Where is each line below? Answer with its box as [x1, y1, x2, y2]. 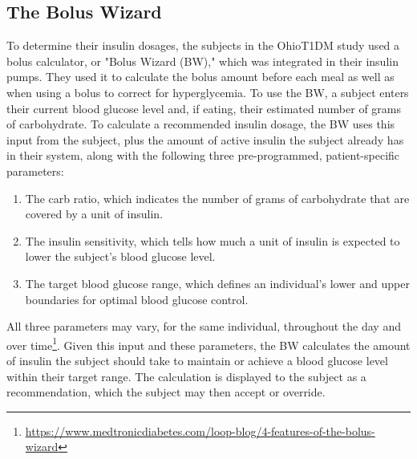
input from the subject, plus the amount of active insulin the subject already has [6, 131, 404, 148]
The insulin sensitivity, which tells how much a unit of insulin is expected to [25, 232, 400, 249]
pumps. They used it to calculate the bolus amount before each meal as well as [6, 68, 395, 85]
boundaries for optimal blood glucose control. [25, 290, 249, 307]
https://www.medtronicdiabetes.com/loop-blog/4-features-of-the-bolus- [25, 422, 375, 439]
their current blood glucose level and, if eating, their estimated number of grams [6, 100, 402, 116]
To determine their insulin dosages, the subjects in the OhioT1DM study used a [6, 37, 400, 54]
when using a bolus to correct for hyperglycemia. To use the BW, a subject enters [6, 83, 409, 100]
